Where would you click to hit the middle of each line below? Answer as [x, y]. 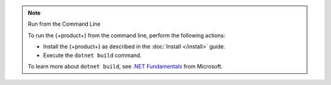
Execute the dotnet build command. [93, 55]
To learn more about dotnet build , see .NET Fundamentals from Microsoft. [125, 66]
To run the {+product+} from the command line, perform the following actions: [127, 35]
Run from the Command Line [64, 24]
